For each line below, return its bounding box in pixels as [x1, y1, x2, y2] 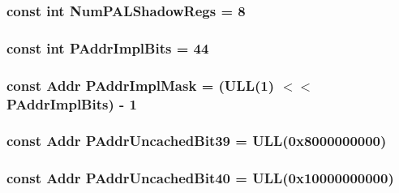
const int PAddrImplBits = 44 [6, 37, 209, 58]
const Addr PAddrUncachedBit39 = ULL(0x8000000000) [6, 131, 387, 151]
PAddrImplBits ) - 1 [6, 93, 137, 114]
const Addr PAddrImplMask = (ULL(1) [6, 75, 274, 95]
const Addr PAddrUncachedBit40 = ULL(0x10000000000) [6, 168, 394, 188]
